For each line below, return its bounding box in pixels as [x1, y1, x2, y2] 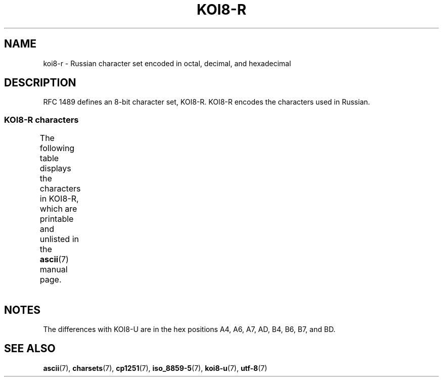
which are [39, 204, 77, 214]
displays [39, 163, 71, 174]
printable [39, 214, 74, 224]
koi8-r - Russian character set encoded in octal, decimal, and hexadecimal [43, 59, 291, 68]
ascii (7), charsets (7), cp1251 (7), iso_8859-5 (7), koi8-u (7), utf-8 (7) [43, 363, 268, 372]
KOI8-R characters [4, 114, 79, 125]
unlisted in [39, 234, 79, 245]
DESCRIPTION [4, 76, 76, 89]
